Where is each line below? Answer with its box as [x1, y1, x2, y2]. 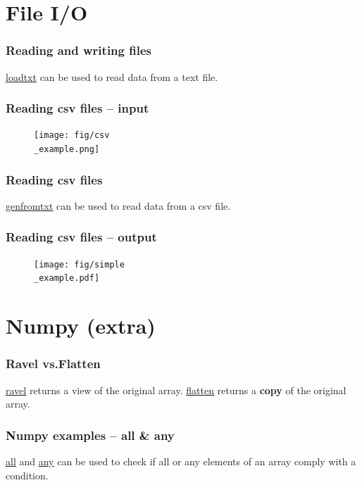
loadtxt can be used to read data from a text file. [6, 69, 218, 84]
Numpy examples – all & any [6, 426, 175, 443]
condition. [6, 467, 49, 482]
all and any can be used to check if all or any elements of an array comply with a [6, 454, 356, 469]
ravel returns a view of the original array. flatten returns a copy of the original [6, 382, 347, 397]
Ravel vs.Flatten [6, 355, 101, 372]
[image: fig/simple [34, 259, 125, 270]
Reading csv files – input [6, 99, 149, 117]
